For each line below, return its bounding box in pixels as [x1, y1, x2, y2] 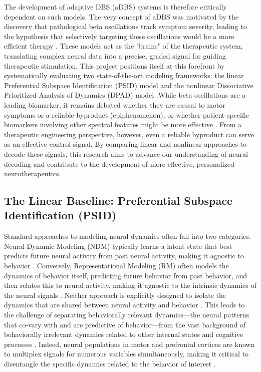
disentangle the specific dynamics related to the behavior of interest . [4, 358, 216, 368]
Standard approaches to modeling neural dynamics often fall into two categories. [4, 231, 251, 241]
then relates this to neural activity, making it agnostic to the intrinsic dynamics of [4, 280, 256, 290]
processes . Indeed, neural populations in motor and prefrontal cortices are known [4, 338, 255, 349]
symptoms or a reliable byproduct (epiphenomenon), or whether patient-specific [4, 109, 249, 120]
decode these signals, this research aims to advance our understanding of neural [4, 148, 248, 159]
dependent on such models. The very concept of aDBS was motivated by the [4, 11, 239, 22]
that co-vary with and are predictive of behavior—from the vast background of [4, 319, 246, 329]
